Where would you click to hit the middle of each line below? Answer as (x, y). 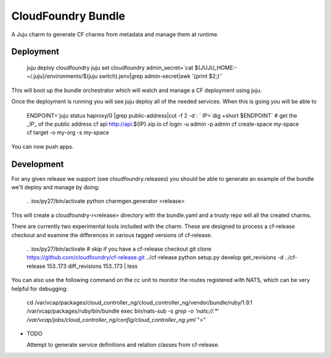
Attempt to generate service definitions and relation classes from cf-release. (123, 345)
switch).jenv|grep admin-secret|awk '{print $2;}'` (161, 76)
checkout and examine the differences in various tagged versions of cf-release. (112, 235)
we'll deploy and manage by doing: (55, 187)
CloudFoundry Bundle (68, 16)
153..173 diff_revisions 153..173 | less (92, 266)
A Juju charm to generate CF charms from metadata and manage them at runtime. (115, 34)
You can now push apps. (42, 147)
